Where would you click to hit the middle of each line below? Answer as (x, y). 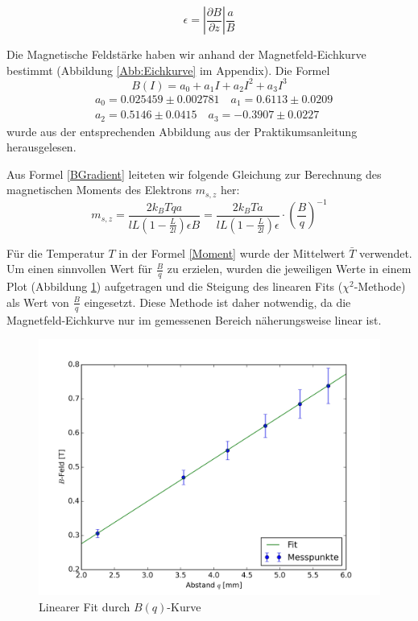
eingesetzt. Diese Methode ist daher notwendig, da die (217, 302)
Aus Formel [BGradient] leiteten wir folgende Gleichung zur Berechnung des (194, 174)
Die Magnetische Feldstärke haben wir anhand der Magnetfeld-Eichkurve (186, 54)
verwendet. (385, 253)
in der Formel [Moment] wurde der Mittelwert (232, 253)
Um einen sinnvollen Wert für (80, 269)
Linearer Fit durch (85, 606)
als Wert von (38, 302)
